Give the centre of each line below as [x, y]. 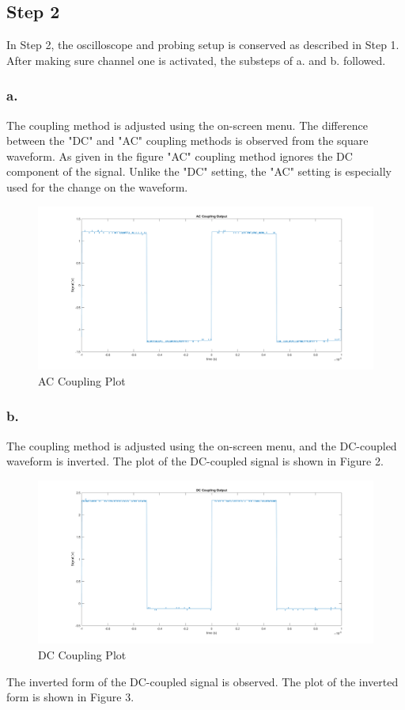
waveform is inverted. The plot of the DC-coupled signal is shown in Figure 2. [195, 461]
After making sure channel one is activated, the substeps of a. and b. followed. [196, 60]
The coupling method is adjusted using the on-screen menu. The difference [187, 125]
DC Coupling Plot [82, 654]
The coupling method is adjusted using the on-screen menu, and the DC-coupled [202, 445]
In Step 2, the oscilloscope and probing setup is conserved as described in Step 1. [203, 45]
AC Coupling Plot [82, 380]
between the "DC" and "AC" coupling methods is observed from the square [187, 140]
